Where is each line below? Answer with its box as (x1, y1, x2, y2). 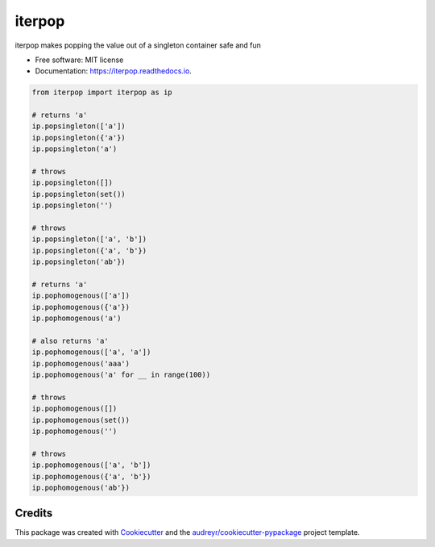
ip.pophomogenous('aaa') (31, 359, 130, 368)
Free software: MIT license (35, 55, 124, 65)
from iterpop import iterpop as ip (31, 88, 172, 97)
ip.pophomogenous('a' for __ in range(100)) (31, 370, 211, 379)
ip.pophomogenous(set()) (31, 415, 130, 424)
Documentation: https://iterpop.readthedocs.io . (35, 66, 193, 76)
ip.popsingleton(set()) (31, 190, 126, 198)
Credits (14, 507, 53, 520)
